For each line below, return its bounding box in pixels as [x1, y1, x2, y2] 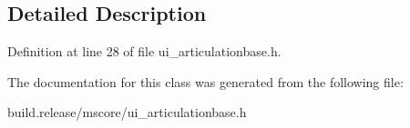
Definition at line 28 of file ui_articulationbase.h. [7, 42, 282, 61]
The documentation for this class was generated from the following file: [7, 72, 404, 91]
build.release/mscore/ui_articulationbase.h [7, 103, 247, 122]
